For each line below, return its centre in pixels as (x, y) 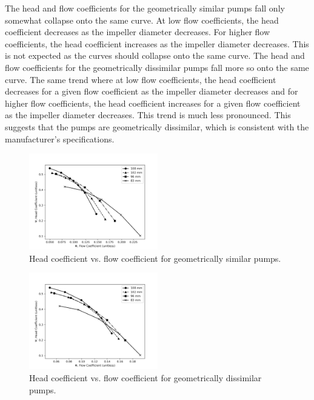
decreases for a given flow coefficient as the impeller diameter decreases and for (152, 91)
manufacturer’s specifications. (60, 138)
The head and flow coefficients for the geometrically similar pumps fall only (145, 8)
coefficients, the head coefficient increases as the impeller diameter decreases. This (157, 43)
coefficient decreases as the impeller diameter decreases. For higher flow (138, 32)
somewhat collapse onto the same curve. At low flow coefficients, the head (142, 20)
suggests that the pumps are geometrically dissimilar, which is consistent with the (157, 126)
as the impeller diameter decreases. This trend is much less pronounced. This (148, 115)
